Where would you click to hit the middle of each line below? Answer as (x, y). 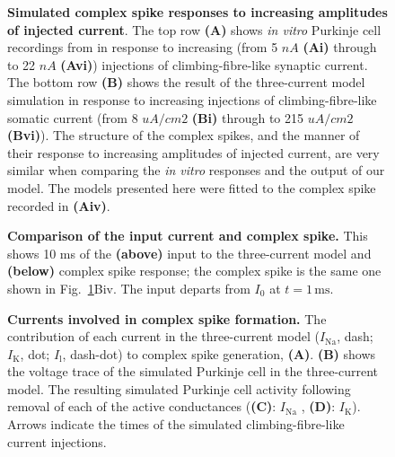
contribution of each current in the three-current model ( (163, 336)
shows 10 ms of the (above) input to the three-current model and (189, 253)
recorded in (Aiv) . (59, 205)
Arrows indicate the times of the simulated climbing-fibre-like (176, 424)
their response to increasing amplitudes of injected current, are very (193, 152)
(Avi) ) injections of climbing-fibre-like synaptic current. (214, 64)
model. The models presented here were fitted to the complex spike (192, 187)
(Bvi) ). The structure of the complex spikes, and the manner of (184, 135)
